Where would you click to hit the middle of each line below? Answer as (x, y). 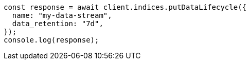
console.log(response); (51, 40)
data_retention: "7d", (58, 24)
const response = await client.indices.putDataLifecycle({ (125, 7)
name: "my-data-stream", (62, 15)
